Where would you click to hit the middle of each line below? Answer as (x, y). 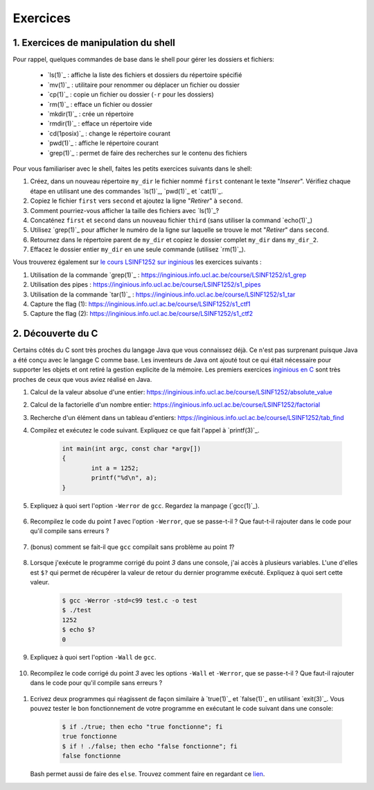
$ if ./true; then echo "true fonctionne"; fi (142, 727)
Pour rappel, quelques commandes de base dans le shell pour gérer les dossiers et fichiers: (144, 60)
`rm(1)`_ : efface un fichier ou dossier (100, 104)
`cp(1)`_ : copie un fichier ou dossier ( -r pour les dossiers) (131, 94)
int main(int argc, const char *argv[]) (131, 449)
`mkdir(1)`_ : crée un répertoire (91, 114)
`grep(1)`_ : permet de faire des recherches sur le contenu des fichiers (147, 153)
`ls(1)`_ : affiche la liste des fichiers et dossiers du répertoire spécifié (145, 75)
